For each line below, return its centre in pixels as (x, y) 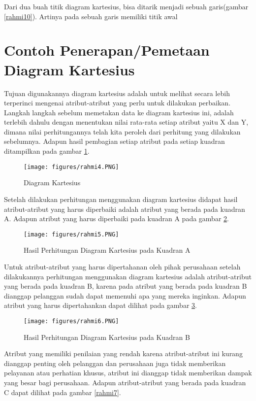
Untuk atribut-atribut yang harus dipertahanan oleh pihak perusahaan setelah (122, 266)
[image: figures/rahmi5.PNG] (71, 234)
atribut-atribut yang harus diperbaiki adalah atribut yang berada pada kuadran (125, 209)
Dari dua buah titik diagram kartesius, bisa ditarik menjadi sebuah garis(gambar (126, 6)
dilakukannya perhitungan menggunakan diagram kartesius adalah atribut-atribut (128, 276)
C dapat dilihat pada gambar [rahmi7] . (63, 392)
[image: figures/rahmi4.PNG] (71, 167)
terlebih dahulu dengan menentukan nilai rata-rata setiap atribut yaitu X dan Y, (126, 122)
